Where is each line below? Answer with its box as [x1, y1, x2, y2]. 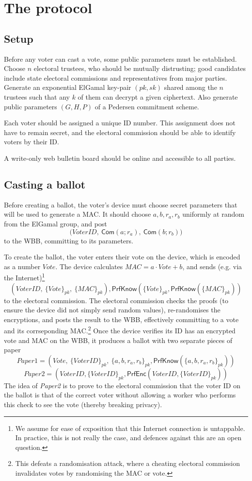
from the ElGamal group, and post [4, 218, 107, 228]
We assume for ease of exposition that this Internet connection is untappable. [15, 423, 245, 433]
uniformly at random [182, 209, 244, 219]
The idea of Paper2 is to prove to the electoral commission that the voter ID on [4, 380, 240, 390]
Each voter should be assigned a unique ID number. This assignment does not [4, 118, 236, 128]
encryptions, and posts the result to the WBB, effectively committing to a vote [4, 314, 239, 324]
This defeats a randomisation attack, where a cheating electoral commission [15, 458, 240, 468]
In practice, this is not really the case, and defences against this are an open [15, 432, 242, 443]
